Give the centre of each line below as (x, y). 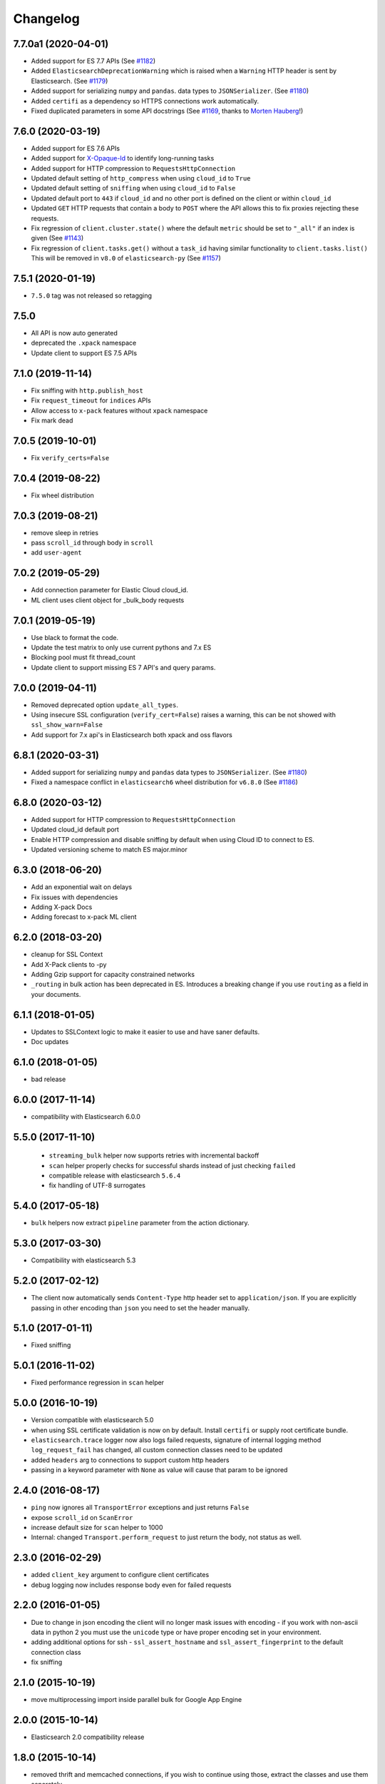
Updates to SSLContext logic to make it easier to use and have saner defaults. (145, 1032)
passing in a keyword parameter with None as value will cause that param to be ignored (159, 1470)
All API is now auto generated (74, 333)
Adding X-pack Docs (62, 907)
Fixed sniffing (51, 1345)
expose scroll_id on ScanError (82, 1517)
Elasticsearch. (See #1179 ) (70, 81)
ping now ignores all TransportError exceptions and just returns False (140, 1507)
